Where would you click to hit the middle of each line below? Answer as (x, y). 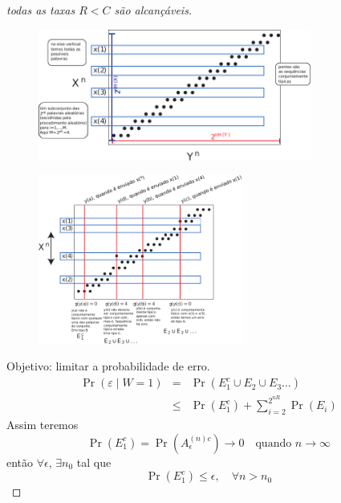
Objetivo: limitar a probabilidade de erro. (108, 366)
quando (274, 443)
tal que (94, 462)
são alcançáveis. (153, 10)
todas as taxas (41, 10)
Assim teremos (43, 424)
